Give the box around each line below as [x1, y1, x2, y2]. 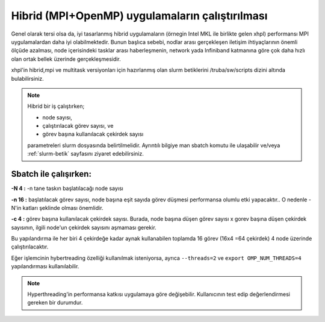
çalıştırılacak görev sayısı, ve [42, 122, 114, 130]
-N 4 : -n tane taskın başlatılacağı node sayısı [11, 185, 123, 192]
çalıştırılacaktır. [11, 243, 49, 250]
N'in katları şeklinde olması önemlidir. [11, 204, 104, 211]
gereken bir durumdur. [27, 299, 83, 306]
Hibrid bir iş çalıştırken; [27, 103, 85, 110]
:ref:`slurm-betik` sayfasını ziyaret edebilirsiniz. [27, 150, 144, 157]
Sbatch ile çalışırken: [11, 169, 91, 179]
